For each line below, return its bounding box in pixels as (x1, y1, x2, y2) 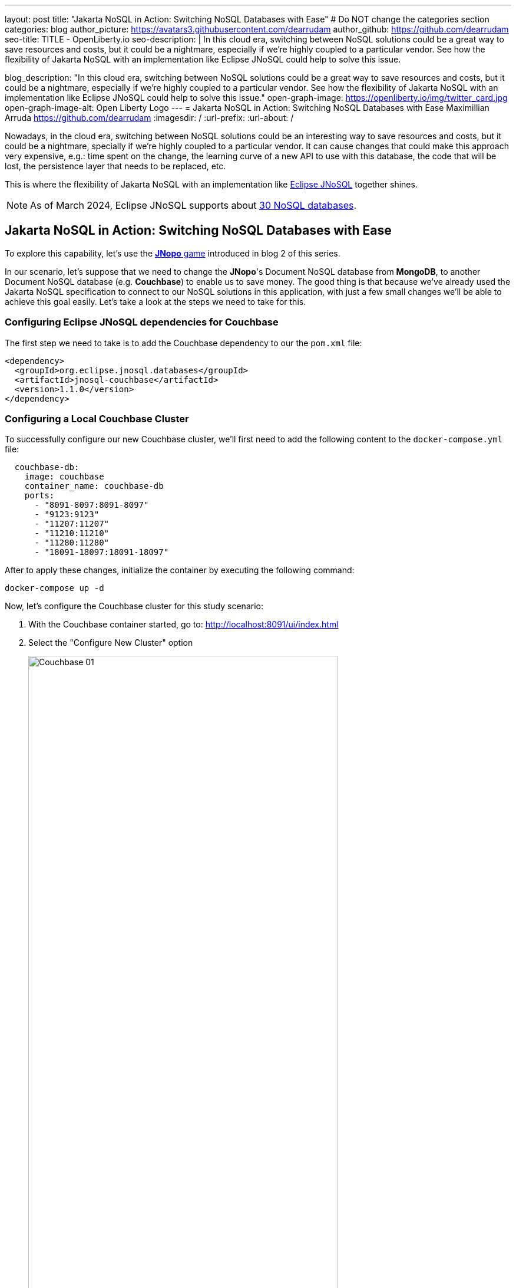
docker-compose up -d (5, 583, 104, 593)
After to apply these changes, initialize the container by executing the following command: (5, 565, 355, 576)
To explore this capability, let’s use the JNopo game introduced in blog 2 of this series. (5, 248, 340, 258)
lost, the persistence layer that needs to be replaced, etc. (5, 161, 226, 171)
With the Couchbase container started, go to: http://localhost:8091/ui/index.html (28, 619, 339, 630)
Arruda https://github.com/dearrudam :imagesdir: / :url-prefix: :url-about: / (5, 113, 294, 123)
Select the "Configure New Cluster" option (28, 638, 193, 648)
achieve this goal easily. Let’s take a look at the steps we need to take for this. (5, 296, 306, 307)
